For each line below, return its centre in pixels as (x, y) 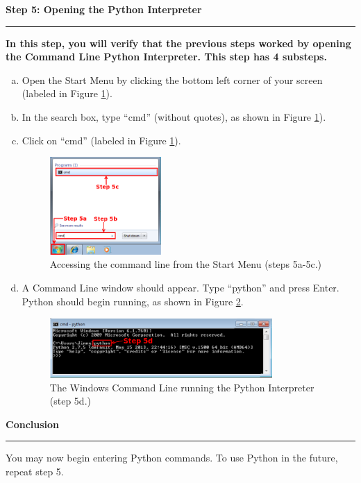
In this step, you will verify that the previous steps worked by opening (178, 43)
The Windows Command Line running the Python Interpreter (182, 387)
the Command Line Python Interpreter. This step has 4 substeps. (166, 57)
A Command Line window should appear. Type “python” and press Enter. (180, 287)
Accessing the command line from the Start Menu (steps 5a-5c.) (185, 264)
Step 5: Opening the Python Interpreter (104, 9)
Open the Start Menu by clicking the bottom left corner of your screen (172, 79)
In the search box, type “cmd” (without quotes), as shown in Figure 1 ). (174, 116)
